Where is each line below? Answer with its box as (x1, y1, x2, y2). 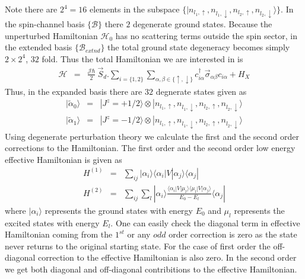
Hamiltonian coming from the (5, 228, 113, 240)
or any (127, 228, 151, 240)
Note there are (5, 3, 58, 15)
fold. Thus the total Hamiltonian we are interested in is (42, 52, 243, 65)
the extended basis (5, 41, 72, 53)
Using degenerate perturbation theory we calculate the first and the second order (5, 130, 299, 142)
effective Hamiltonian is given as (5, 153, 122, 165)
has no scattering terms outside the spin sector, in (115, 29, 298, 41)
